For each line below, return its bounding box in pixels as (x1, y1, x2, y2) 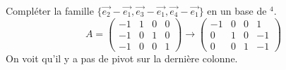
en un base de (207, 3, 267, 17)
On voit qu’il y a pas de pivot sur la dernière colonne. (6, 50, 238, 65)
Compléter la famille (6, 3, 94, 17)
